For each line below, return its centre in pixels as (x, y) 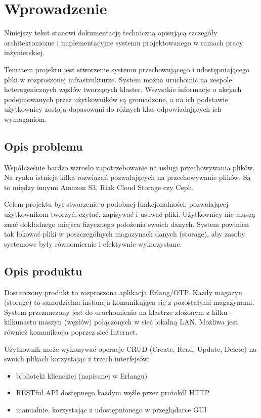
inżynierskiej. (24, 52)
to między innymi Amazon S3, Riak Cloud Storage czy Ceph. (99, 187)
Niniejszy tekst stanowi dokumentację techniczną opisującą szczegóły (111, 33)
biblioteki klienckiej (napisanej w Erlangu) (82, 375)
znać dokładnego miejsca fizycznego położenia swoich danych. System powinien (127, 224)
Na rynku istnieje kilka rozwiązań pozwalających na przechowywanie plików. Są (127, 177)
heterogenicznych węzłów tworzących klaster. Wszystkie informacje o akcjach (123, 89)
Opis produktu (43, 271)
